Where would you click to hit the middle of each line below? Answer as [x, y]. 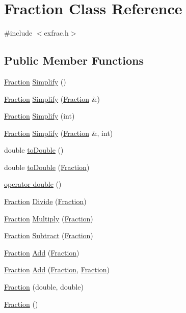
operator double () [33, 184]
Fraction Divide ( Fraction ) [45, 201]
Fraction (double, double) [44, 287]
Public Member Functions [74, 60]
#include [18, 33]
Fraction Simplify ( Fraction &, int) [59, 133]
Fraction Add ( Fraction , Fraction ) [57, 269]
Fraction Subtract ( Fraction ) [49, 235]
